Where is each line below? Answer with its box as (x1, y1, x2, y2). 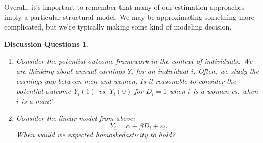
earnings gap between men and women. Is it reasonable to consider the (16, 75, 236, 86)
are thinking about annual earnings (16, 65, 125, 76)
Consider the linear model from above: (16, 112, 135, 123)
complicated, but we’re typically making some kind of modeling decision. (4, 21, 232, 32)
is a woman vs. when (193, 85, 258, 96)
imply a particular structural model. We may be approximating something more (4, 11, 255, 22)
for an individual (136, 65, 188, 76)
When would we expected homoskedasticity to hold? (16, 129, 175, 140)
